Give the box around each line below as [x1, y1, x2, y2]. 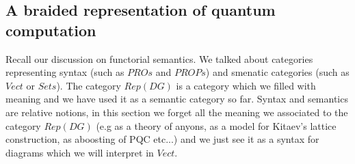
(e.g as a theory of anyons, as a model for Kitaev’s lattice [96, 118, 337, 133]
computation [5, 19, 96, 40]
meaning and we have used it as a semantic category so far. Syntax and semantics [5, 92, 348, 106]
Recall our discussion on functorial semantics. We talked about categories [5, 51, 313, 66]
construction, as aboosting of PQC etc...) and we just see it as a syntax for [5, 132, 319, 146]
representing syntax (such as [5, 65, 124, 79]
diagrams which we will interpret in [5, 145, 154, 159]
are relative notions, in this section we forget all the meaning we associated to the [5, 105, 348, 119]
